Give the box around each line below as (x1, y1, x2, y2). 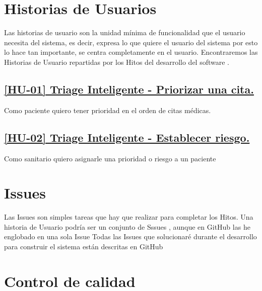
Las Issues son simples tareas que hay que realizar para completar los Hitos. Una (4, 212, 253, 222)
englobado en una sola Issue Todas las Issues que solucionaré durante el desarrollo (4, 231, 257, 242)
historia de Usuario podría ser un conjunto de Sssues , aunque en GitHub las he (4, 221, 250, 232)
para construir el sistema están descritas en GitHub (4, 241, 163, 251)
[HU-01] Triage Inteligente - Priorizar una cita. (4, 81, 254, 96)
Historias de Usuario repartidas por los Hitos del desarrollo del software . (4, 56, 229, 67)
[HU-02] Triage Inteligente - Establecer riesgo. (4, 129, 250, 145)
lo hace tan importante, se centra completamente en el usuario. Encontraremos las (4, 47, 258, 57)
